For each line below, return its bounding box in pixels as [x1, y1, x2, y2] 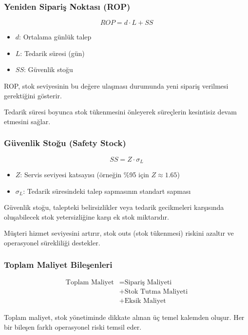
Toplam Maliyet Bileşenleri [4, 258, 113, 270]
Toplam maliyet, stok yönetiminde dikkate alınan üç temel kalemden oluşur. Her [4, 312, 245, 322]
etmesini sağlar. [4, 116, 51, 126]
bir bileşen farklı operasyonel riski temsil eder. [4, 321, 142, 332]
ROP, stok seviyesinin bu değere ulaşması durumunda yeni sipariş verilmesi [4, 81, 229, 91]
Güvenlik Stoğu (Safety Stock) [4, 137, 126, 149]
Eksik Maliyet [124, 297, 166, 304]
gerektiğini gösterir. [4, 90, 62, 100]
